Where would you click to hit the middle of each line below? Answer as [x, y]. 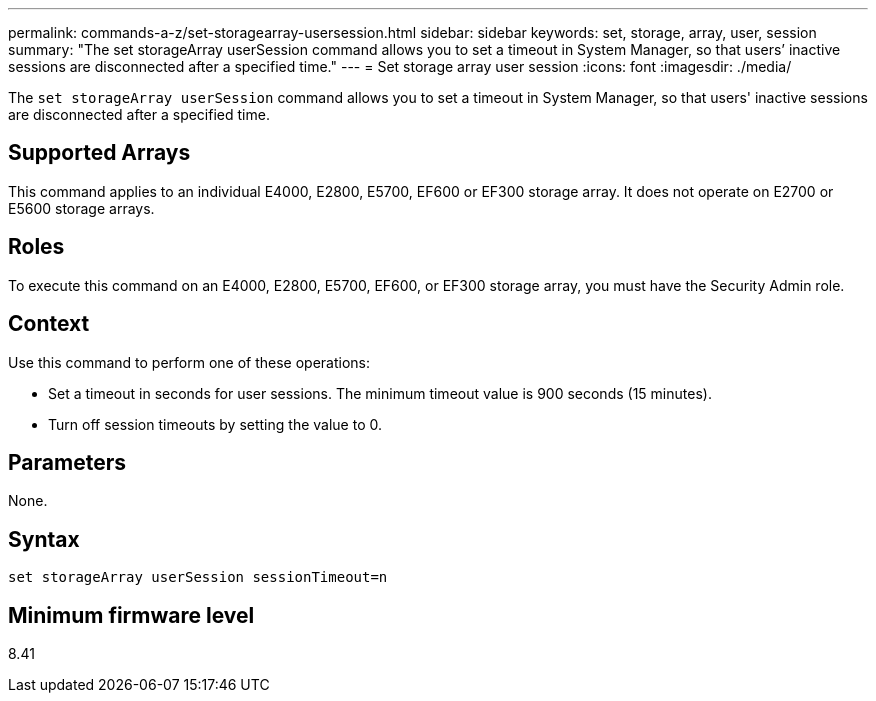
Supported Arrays [99, 153]
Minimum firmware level [131, 615]
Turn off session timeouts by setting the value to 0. [215, 424]
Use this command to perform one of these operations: [189, 362]
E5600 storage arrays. [81, 208]
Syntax [44, 539]
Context [49, 324]
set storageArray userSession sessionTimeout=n [198, 577]
